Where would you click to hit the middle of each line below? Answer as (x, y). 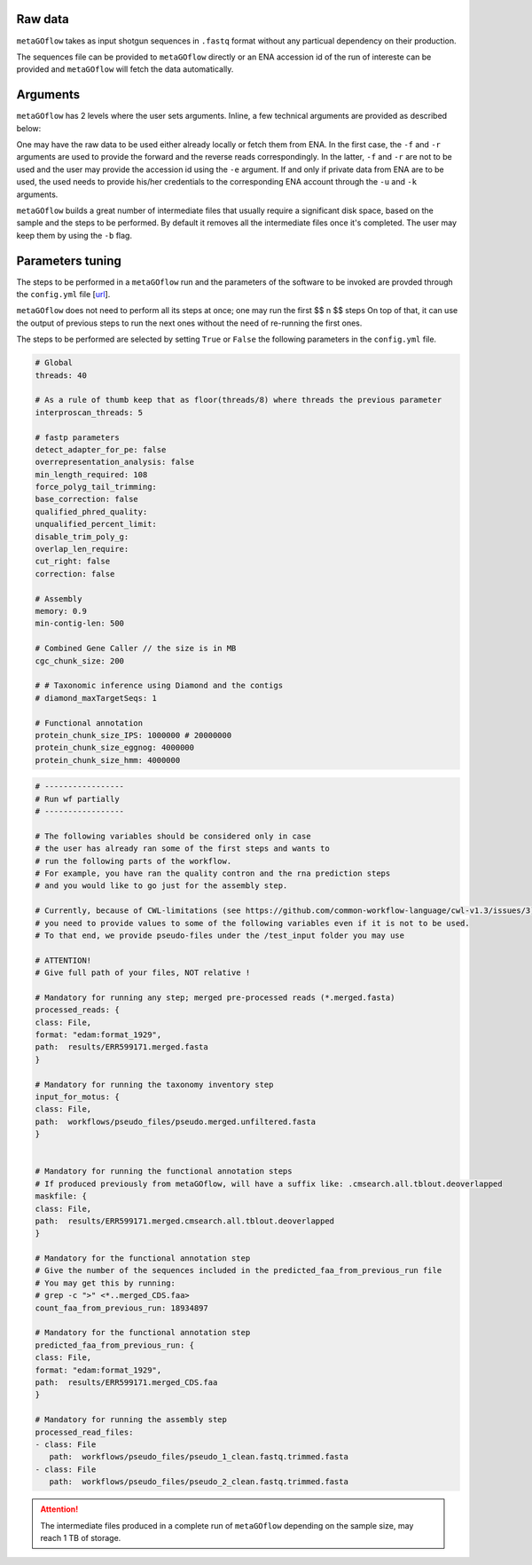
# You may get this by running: (106, 1283)
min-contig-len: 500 (79, 624)
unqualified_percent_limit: (96, 524)
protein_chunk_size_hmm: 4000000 (108, 760)
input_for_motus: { (77, 1097)
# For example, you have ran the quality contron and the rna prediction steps (213, 873)
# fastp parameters (77, 437)
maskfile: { (61, 1196)
